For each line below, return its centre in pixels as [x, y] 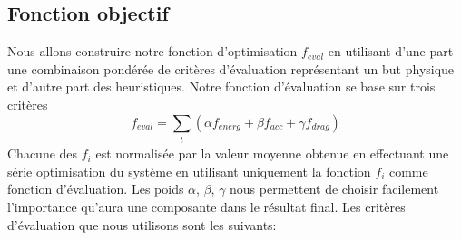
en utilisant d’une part [391, 51]
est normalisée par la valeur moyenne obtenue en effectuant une [272, 154]
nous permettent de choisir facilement [334, 189]
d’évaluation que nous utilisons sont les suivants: [142, 224]
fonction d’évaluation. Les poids [96, 189]
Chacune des [43, 154]
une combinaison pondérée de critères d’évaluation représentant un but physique [231, 68]
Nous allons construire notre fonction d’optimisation [152, 51]
